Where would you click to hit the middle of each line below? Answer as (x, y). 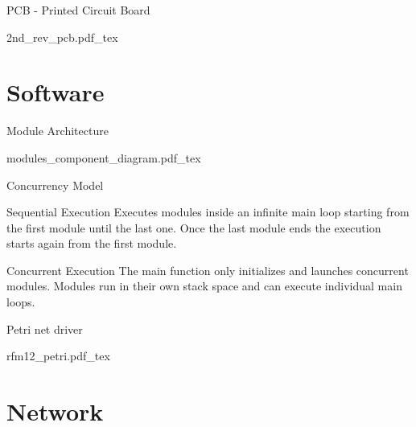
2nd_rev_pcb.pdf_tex (62, 37)
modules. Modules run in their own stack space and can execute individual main (204, 286)
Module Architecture (58, 131)
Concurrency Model (55, 185)
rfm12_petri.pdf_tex (58, 356)
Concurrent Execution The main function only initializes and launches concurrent (208, 270)
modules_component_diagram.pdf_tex (104, 157)
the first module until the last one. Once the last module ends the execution (194, 227)
